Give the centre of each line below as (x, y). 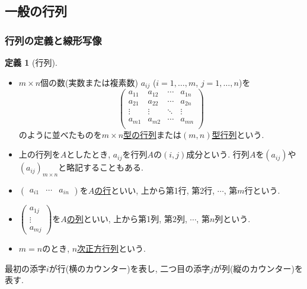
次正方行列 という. (112, 248)
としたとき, (89, 154)
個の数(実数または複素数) (89, 82)
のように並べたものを (60, 134)
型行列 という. (238, 134)
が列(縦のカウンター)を (258, 268)
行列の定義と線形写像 (53, 40)
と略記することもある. (101, 167)
